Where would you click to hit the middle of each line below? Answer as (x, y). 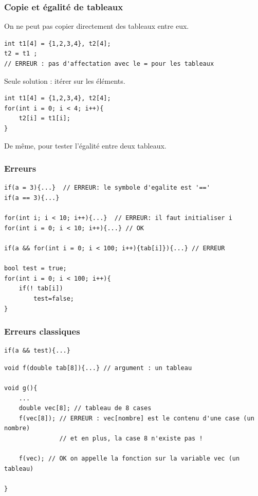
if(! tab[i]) (41, 289)
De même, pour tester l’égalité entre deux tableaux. (85, 145)
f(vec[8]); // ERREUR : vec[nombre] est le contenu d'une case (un (136, 418)
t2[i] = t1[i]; (44, 118)
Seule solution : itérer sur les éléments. (65, 80)
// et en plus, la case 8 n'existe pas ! (131, 439)
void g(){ (21, 388)
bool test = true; (35, 269)
